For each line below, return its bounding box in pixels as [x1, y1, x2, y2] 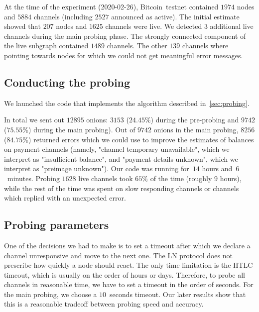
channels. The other [107, 40, 167, 51]
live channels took [78, 173, 133, 183]
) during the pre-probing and [150, 114, 239, 125]
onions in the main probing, [153, 124, 239, 134]
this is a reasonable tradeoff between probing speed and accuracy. [4, 299, 204, 309]
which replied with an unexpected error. [4, 193, 126, 203]
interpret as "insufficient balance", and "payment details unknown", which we [4, 153, 238, 164]
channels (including [33, 11, 93, 21]
